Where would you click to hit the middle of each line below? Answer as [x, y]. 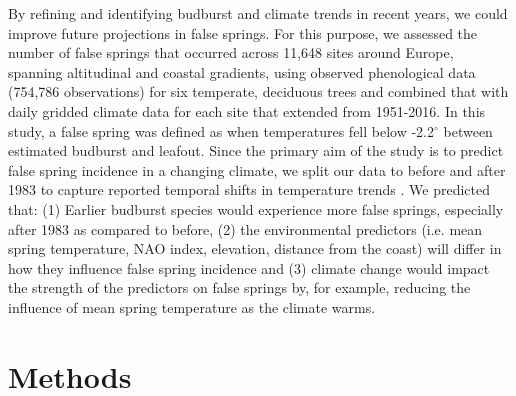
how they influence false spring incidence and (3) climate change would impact [249, 267]
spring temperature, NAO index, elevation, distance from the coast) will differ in [255, 248]
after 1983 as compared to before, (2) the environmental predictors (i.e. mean [245, 228]
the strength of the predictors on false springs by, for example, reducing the [239, 287]
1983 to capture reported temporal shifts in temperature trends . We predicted [249, 189]
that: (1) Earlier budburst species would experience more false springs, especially [256, 208]
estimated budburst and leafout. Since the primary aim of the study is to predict [256, 150]
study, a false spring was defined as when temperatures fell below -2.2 [221, 130]
